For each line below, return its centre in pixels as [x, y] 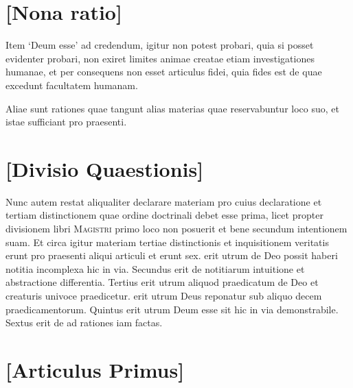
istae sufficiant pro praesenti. [66, 122]
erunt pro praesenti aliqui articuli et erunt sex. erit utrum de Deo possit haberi [172, 255]
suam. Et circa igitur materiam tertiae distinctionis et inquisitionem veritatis [167, 242]
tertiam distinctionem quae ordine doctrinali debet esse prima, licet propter [164, 215]
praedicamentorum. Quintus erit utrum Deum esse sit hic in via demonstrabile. [172, 309]
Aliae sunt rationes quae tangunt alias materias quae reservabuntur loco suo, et [172, 108]
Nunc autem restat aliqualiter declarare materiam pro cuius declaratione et [164, 201]
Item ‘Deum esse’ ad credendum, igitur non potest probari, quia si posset [160, 45]
